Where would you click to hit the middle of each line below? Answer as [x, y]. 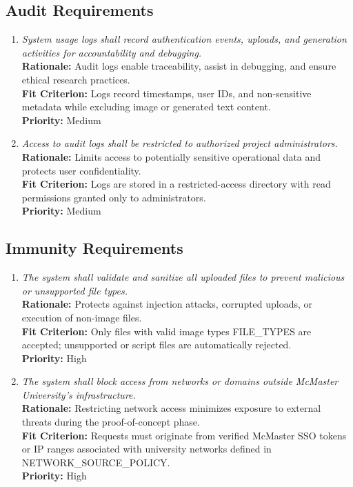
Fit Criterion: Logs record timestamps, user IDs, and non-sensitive [167, 93]
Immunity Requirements [94, 248]
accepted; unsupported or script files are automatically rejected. [157, 345]
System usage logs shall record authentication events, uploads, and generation [184, 39]
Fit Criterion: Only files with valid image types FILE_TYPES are [167, 331]
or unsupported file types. [74, 290]
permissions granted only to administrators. [114, 197]
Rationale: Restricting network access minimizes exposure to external [171, 408]
